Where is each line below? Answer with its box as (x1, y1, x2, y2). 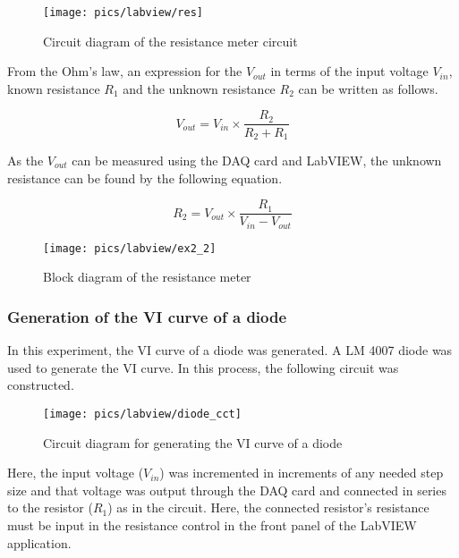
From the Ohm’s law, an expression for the (7, 62, 242, 80)
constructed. (7, 376, 74, 394)
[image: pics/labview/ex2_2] (43, 241, 217, 255)
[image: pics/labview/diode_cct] (43, 407, 242, 420)
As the (7, 150, 44, 169)
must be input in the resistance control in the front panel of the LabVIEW (7, 515, 417, 534)
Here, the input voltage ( (7, 463, 144, 482)
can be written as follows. (298, 79, 438, 97)
